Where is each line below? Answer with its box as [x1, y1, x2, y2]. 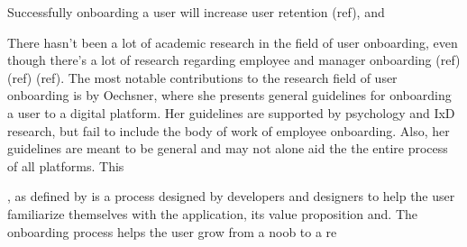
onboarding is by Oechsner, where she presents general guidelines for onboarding [7, 86, 452, 105]
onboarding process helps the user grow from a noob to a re [7, 222, 337, 241]
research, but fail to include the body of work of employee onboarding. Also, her [7, 121, 450, 140]
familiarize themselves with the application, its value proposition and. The [7, 204, 418, 223]
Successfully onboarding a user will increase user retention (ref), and [7, 3, 385, 21]
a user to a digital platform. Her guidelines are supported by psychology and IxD [7, 103, 455, 122]
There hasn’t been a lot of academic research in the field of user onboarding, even [7, 32, 458, 51]
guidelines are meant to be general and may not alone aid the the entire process [7, 139, 448, 158]
